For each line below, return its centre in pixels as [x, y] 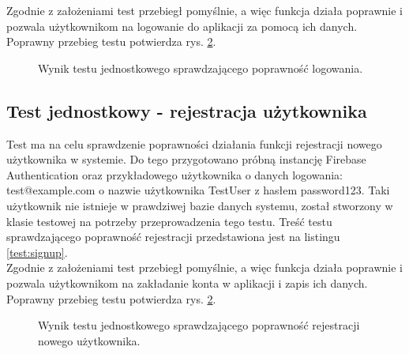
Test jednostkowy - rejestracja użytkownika [187, 110]
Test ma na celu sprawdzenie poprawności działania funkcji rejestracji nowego [194, 143]
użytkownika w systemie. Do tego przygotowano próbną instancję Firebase [186, 159]
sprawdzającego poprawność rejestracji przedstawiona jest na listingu [173, 237]
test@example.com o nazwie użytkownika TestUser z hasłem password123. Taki [198, 190]
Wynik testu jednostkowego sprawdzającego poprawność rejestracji [199, 325]
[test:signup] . [37, 252]
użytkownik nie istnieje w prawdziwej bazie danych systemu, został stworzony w [200, 205]
